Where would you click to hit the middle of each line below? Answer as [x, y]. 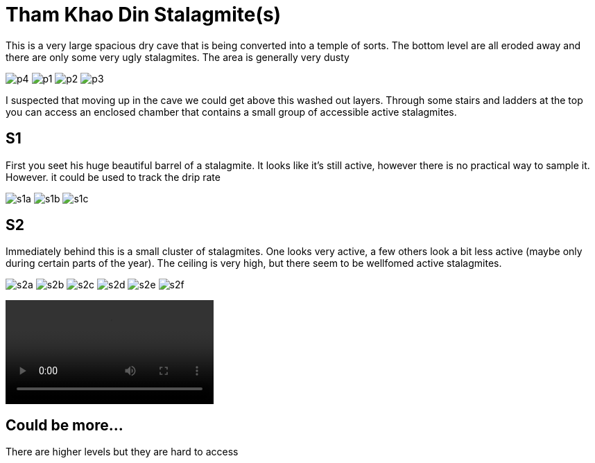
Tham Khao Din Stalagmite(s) [144, 15]
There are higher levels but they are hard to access [122, 452]
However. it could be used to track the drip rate [113, 177]
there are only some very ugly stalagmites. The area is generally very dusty [178, 57]
